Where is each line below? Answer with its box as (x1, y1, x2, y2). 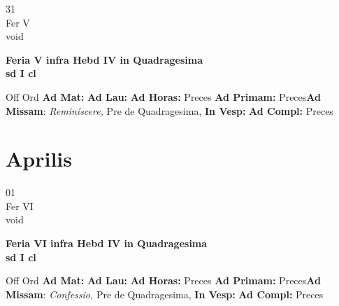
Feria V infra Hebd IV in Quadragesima (6, 52, 203, 67)
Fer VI (6, 198, 34, 213)
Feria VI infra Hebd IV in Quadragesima (6, 236, 208, 251)
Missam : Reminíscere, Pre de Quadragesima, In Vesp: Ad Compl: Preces (6, 103, 333, 118)
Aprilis (6, 144, 73, 173)
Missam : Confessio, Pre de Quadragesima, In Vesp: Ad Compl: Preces (6, 286, 324, 301)
